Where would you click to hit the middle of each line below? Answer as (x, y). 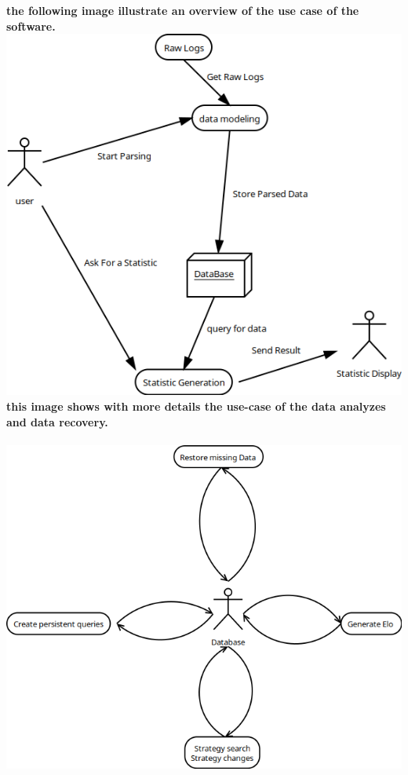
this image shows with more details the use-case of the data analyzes (196, 406)
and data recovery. (57, 421)
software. (31, 26)
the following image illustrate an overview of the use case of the (183, 10)
